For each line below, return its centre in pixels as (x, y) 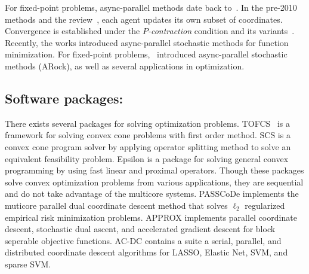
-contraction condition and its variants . (221, 31)
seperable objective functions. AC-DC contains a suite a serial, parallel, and (143, 240)
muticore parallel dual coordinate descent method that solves (116, 205)
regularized (265, 205)
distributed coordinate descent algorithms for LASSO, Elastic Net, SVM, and (146, 252)
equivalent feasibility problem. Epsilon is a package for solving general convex (147, 158)
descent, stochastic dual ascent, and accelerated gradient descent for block (140, 229)
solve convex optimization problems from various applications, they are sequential (154, 182)
